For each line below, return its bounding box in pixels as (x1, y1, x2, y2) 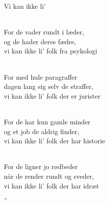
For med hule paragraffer (4, 71, 78, 82)
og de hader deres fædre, (4, 36, 76, 46)
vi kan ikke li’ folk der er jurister (4, 90, 101, 101)
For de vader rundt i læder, (4, 27, 84, 37)
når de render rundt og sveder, (4, 171, 94, 181)
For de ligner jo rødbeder (4, 161, 78, 171)
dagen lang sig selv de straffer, (4, 81, 94, 91)
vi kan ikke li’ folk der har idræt (4, 180, 99, 190)
